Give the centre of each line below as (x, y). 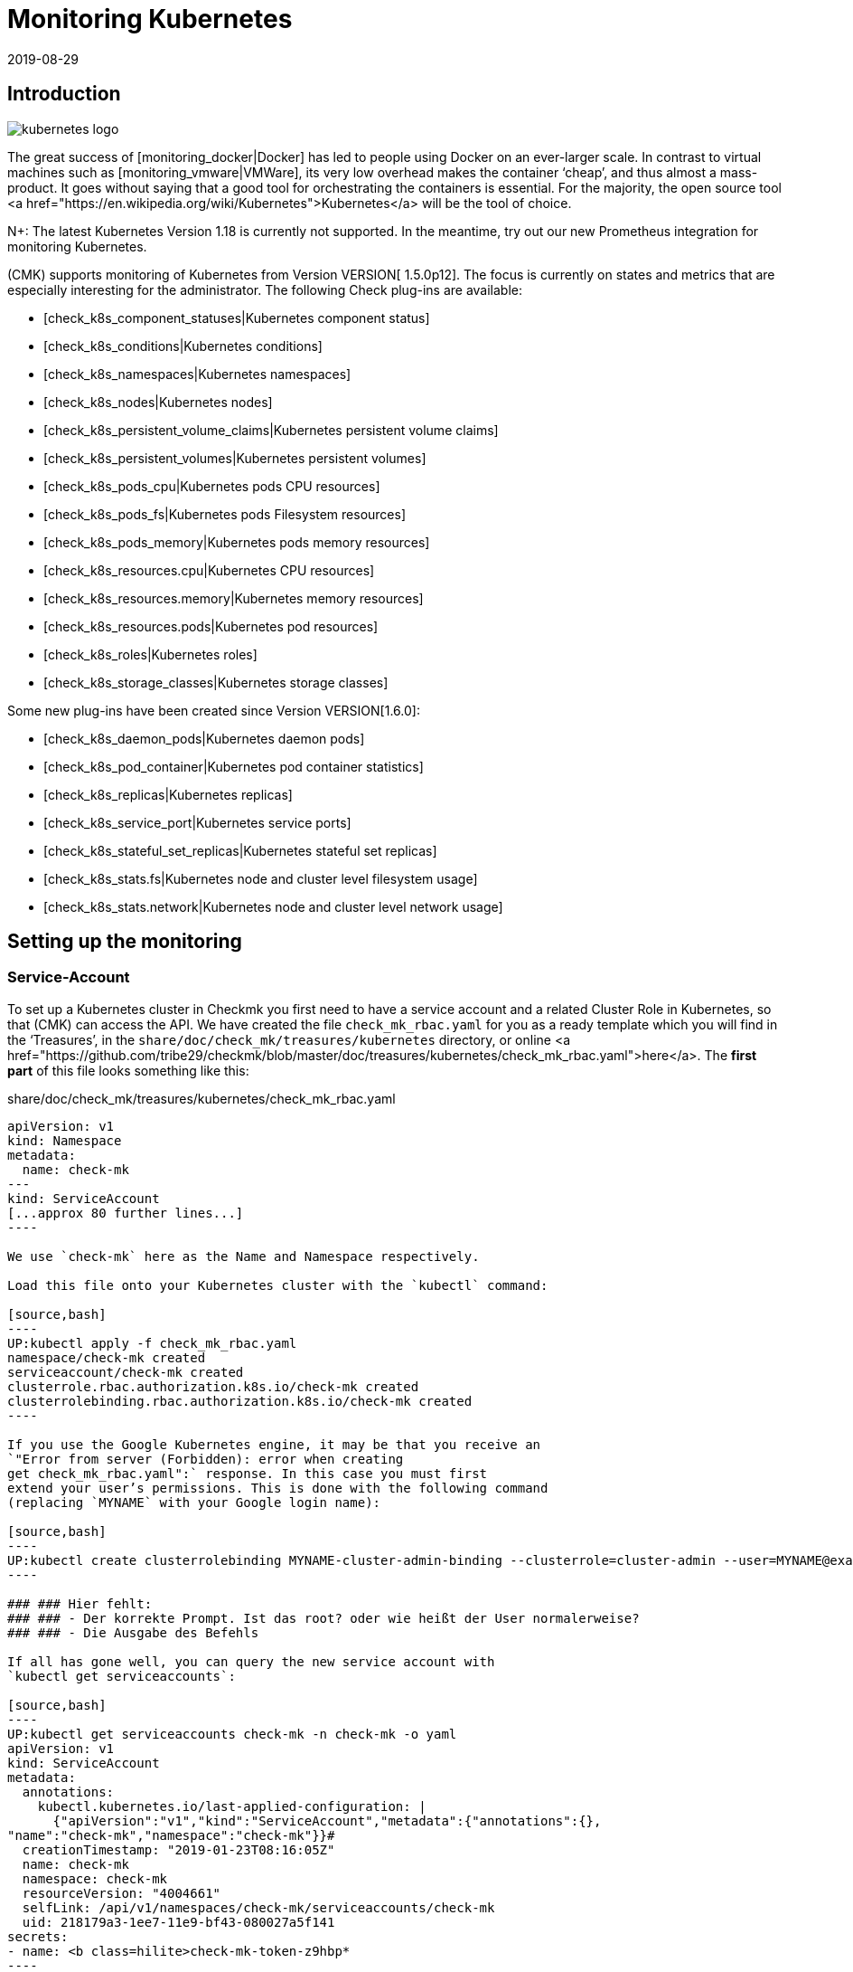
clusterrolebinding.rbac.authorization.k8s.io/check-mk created (240, 1401)
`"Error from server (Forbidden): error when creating (206, 1459)
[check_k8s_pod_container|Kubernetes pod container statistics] (234, 766)
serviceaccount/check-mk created (126, 1372)
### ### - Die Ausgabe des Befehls (133, 1632)
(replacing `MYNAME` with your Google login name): (194, 1502)
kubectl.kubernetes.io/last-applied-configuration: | (232, 1806)
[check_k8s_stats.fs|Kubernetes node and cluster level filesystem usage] (261, 878)
